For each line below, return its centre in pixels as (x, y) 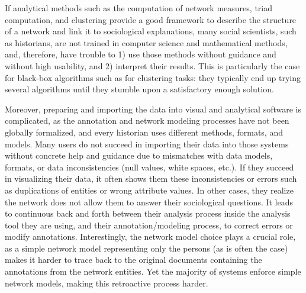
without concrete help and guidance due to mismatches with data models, (139, 155)
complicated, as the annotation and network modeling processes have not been (147, 120)
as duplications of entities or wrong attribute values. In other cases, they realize (149, 190)
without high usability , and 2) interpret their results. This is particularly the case (152, 65)
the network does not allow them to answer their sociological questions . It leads (149, 202)
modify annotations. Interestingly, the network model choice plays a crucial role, (150, 236)
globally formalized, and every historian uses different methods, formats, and (144, 132)
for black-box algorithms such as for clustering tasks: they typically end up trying (153, 77)
